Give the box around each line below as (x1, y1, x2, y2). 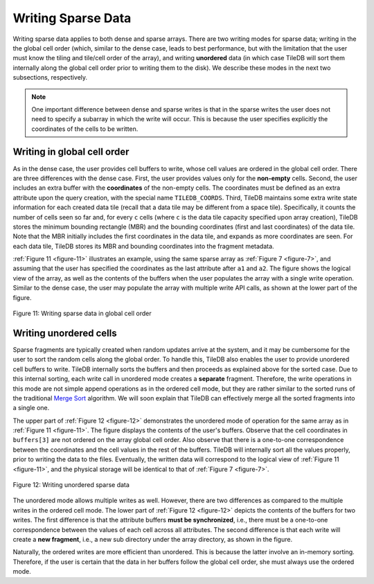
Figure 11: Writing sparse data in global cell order (12, 309, 152, 318)
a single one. (12, 404, 50, 412)
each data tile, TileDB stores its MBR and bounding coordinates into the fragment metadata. (12, 242, 274, 250)
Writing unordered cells (12, 327, 117, 339)
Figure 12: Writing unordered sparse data (12, 481, 130, 489)
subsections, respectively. (12, 73, 88, 82)
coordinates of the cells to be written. (31, 125, 139, 133)
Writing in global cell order (12, 146, 130, 158)
